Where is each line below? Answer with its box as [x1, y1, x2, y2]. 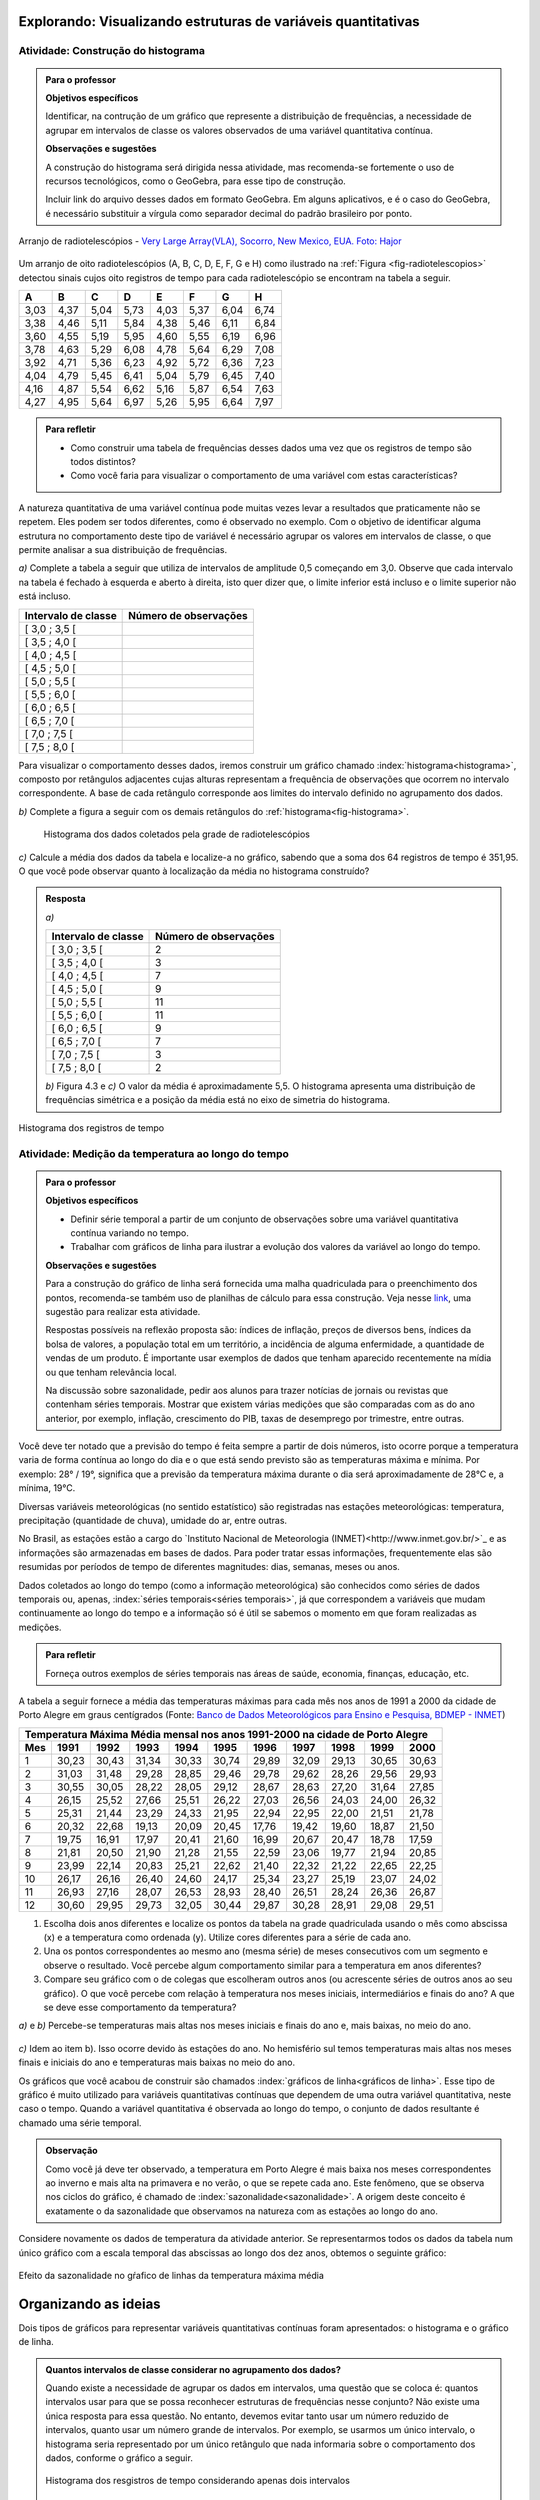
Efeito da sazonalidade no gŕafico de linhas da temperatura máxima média [18, 2269, 324, 2281]
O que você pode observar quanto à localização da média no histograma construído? [18, 865, 370, 877]
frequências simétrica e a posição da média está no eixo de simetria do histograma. [45, 1094, 390, 1106]
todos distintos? [70, 456, 137, 468]
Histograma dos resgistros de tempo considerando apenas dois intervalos [45, 2475, 350, 2487]
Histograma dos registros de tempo [18, 1121, 165, 1134]
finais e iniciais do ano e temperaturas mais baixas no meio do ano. [18, 2056, 295, 2069]
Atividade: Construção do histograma [18, 44, 205, 58]
